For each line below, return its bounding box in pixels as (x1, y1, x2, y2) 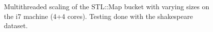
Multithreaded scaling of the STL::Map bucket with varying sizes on (4, 1, 210, 11)
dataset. (4, 20, 28, 31)
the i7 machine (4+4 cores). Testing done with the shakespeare (4, 11, 193, 21)
